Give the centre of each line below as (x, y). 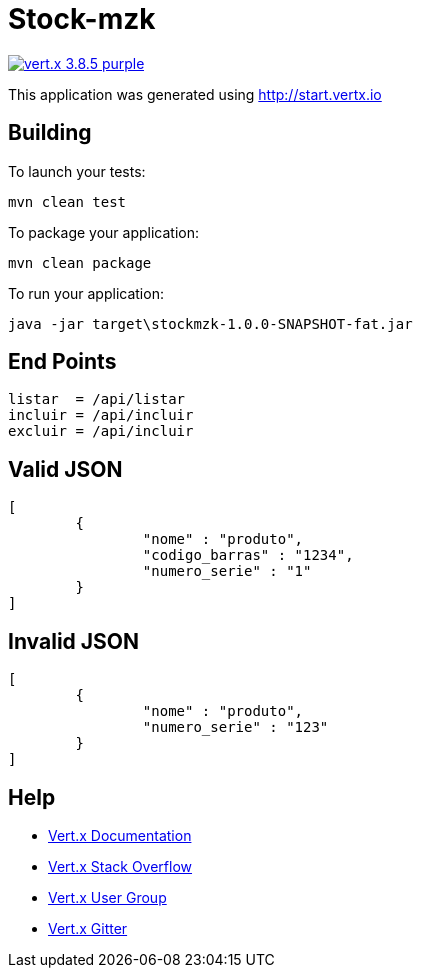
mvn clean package (80, 262)
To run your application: (86, 293)
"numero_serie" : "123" (235, 727)
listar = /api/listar (97, 399)
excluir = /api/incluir (101, 431)
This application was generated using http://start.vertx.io (195, 94)
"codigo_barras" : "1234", (248, 555)
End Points (62, 362)
